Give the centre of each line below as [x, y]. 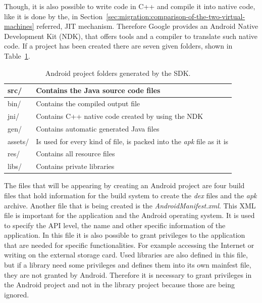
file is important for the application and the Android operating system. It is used [129, 215]
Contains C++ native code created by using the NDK [120, 116]
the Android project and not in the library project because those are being [119, 285]
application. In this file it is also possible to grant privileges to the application [125, 235]
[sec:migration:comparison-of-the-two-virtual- [176, 16]
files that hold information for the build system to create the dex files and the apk [130, 195]
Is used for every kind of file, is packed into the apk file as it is [132, 141]
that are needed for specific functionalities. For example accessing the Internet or [129, 245]
